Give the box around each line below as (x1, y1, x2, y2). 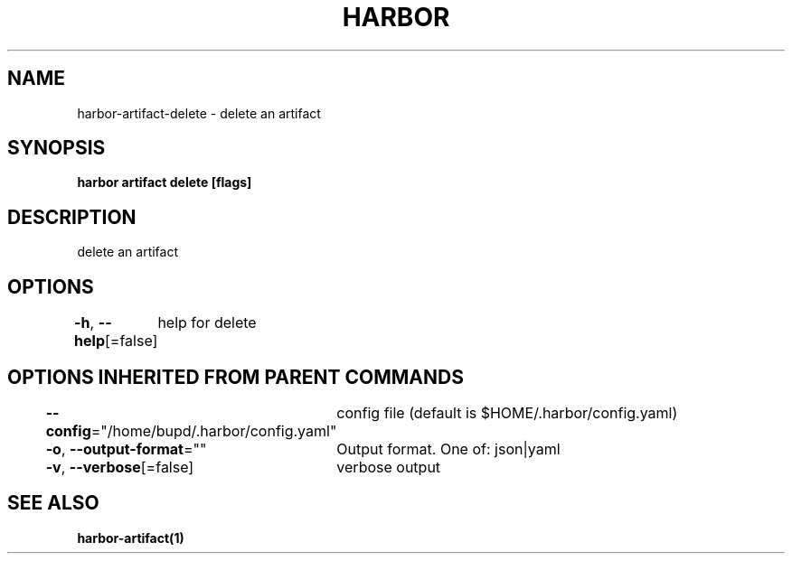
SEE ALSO (7, 491, 99, 515)
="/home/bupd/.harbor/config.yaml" (90, 421, 337, 440)
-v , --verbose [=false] (45, 457, 194, 476)
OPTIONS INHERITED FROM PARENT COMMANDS (7, 365, 464, 388)
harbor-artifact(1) (77, 529, 184, 546)
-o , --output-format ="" (45, 439, 207, 458)
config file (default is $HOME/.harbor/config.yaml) (336, 403, 678, 422)
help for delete (157, 313, 257, 332)
